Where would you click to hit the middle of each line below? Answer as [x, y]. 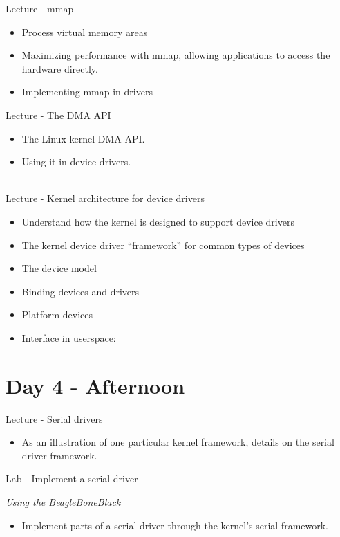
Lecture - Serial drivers [54, 418]
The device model [59, 268]
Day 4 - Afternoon [95, 385]
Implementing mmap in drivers [87, 92]
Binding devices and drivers [81, 291]
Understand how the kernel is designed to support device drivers [158, 221]
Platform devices [57, 315]
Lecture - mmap [40, 8]
